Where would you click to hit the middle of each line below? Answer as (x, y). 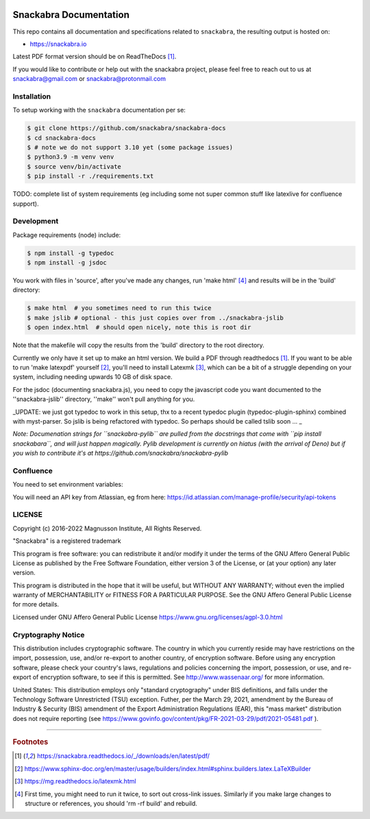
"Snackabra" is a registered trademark (67, 541)
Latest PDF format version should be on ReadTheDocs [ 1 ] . (95, 57)
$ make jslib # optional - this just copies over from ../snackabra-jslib (156, 318)
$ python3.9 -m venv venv (71, 157)
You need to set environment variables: (68, 485)
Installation (32, 96)
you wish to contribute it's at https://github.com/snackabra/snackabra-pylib (121, 453)
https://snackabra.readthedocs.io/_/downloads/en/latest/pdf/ (123, 756)
